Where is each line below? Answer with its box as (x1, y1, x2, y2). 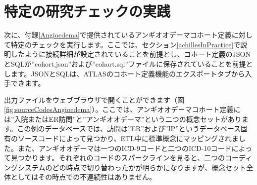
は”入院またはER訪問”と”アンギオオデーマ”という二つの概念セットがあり (4, 113, 242, 124)
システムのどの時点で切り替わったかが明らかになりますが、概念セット (17, 162, 247, 172)
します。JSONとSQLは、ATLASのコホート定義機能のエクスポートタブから (4, 68, 245, 78)
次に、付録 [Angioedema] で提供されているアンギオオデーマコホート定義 (4, 30, 232, 40)
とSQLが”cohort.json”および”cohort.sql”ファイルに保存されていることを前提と (4, 58, 253, 69)
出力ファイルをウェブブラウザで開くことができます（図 (4, 94, 184, 105)
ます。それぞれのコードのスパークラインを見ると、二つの (38, 152, 225, 163)
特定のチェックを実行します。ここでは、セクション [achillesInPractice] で (10, 39, 241, 49)
